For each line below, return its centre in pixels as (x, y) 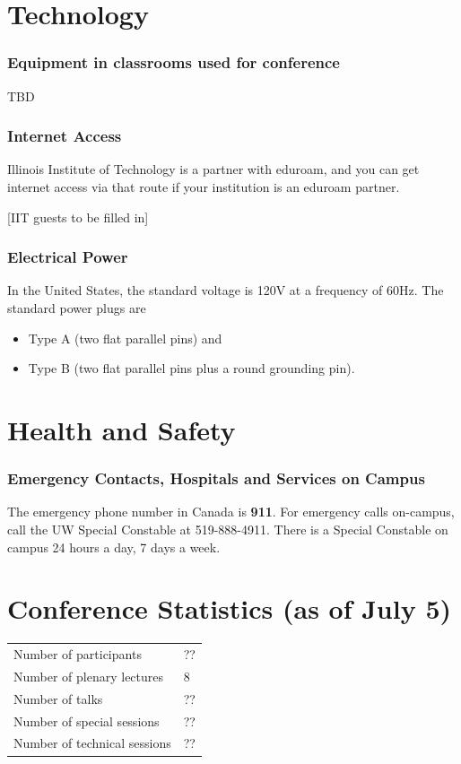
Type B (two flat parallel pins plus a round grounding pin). (191, 368)
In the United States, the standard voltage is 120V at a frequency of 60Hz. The (226, 290)
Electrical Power (68, 257)
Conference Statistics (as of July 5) (230, 608)
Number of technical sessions (92, 743)
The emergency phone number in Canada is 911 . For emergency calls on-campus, (231, 512)
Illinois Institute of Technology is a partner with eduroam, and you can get (213, 169)
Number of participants (78, 654)
